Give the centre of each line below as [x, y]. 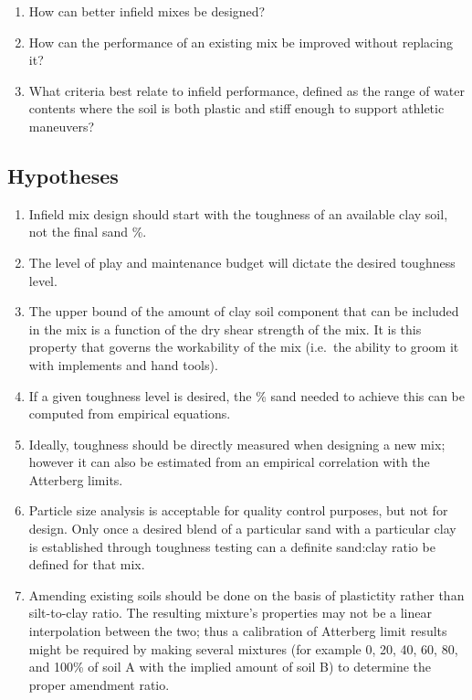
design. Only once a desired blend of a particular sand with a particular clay [242, 529]
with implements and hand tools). [123, 364]
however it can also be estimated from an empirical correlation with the [229, 462]
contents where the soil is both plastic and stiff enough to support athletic [236, 108]
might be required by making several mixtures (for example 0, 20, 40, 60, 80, [243, 648]
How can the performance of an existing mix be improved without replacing [241, 42]
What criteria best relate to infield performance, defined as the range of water [246, 90]
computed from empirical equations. [130, 414]
